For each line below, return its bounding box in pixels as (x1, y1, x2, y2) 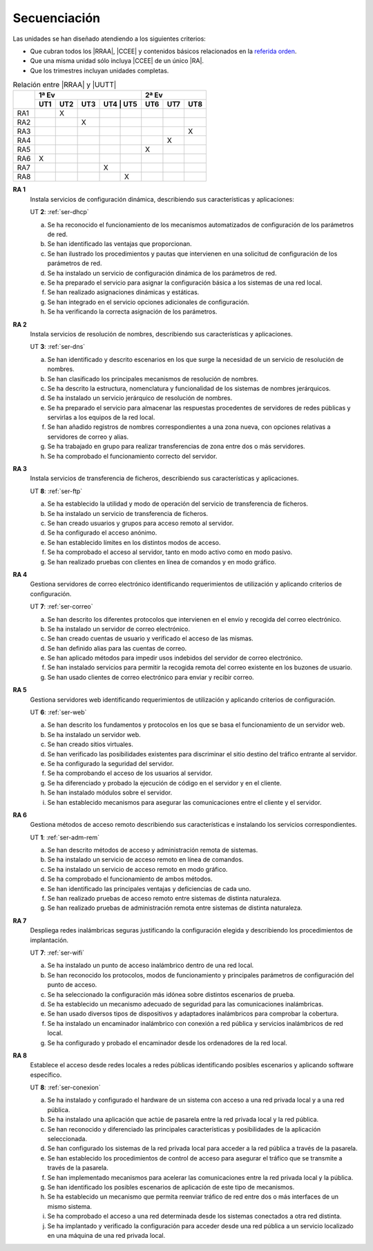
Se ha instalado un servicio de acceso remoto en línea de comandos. (47, 855, 244, 863)
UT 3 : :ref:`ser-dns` (30, 343, 86, 351)
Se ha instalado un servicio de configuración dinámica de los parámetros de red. (47, 269, 277, 277)
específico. (30, 1071, 62, 1079)
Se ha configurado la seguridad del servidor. (47, 759, 174, 767)
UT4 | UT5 (103, 99, 137, 109)
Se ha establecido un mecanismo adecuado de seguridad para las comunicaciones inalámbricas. (47, 1000, 324, 1008)
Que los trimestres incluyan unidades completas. (30, 66, 169, 75)
